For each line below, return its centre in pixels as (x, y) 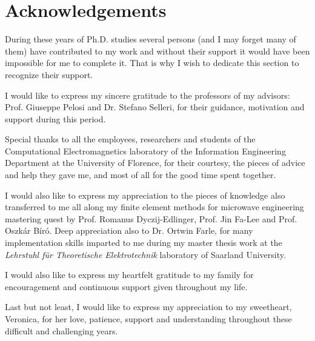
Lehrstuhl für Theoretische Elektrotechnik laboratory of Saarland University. (145, 254)
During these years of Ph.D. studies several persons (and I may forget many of (151, 39)
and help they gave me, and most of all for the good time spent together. (141, 175)
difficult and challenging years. (61, 330)
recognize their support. (49, 74)
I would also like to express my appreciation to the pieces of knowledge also (145, 195)
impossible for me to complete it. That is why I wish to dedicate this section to (152, 63)
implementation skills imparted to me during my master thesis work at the (144, 243)
